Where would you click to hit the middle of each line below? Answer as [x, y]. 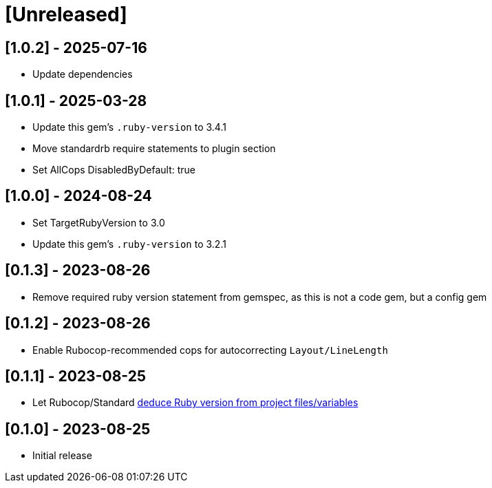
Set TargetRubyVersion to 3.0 [99, 222]
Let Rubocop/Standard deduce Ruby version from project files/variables [195, 403]
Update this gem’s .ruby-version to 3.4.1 [129, 127]
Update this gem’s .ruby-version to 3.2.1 [129, 244]
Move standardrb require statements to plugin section [154, 149]
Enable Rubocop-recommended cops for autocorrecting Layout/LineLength [210, 350]
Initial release [62, 456]
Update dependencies [83, 74]
